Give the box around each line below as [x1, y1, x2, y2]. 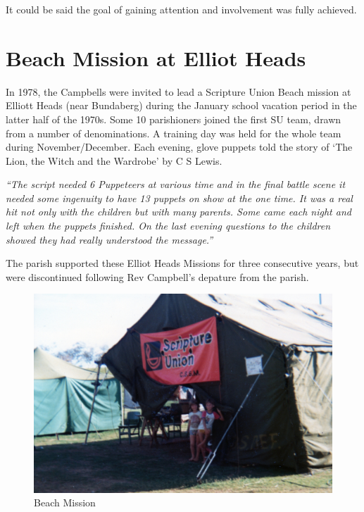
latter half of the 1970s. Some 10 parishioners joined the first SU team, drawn [6, 111, 341, 126]
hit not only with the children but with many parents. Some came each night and [6, 204, 351, 219]
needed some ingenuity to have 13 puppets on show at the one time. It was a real [6, 190, 353, 205]
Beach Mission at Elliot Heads [6, 43, 306, 72]
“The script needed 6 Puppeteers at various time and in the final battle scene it [6, 177, 346, 192]
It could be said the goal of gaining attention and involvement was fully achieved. [6, 2, 357, 16]
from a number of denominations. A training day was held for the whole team [6, 125, 341, 140]
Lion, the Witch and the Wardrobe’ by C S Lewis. [6, 153, 222, 168]
